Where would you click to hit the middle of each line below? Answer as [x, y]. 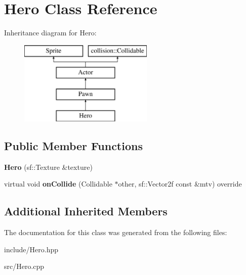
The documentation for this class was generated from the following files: [116, 232]
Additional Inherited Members [86, 211]
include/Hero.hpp [31, 249]
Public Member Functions [73, 145]
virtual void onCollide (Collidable [58, 184]
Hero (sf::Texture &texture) [48, 167]
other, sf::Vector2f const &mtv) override [180, 184]
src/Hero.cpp [24, 266]
